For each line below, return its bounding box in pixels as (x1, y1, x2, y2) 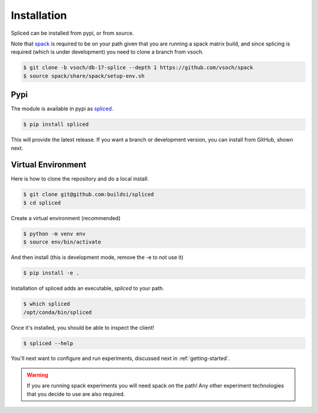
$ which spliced (23, 301, 71, 307)
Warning (26, 371, 48, 378)
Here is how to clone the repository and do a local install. (11, 175, 150, 182)
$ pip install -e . (23, 270, 79, 277)
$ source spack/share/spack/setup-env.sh (23, 73, 145, 79)
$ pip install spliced (23, 121, 89, 128)
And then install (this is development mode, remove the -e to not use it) (11, 254, 184, 261)
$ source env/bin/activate (23, 239, 101, 245)
